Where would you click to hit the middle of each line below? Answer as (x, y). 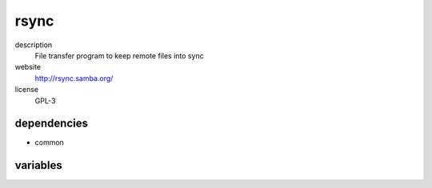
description (34, 45)
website (28, 67)
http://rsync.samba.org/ (74, 78)
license (27, 90)
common (49, 142)
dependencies (51, 124)
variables (39, 165)
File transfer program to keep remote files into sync (119, 55)
